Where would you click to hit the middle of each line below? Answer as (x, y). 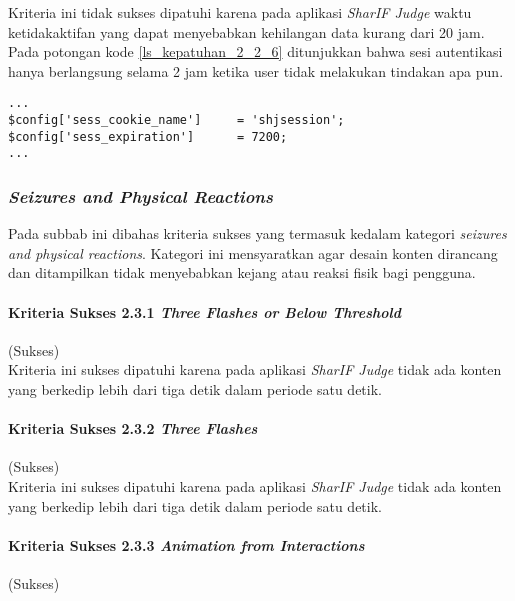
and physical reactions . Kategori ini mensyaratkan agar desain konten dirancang (253, 252)
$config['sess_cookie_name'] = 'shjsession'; (176, 120)
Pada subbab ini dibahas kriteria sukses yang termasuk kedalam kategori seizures (257, 233)
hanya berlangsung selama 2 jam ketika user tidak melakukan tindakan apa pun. (256, 70)
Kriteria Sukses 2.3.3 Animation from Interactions (186, 544)
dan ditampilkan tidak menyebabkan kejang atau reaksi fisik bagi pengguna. (242, 272)
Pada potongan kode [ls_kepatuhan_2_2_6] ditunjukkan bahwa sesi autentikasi (255, 51)
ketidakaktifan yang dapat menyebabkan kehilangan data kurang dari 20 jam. (246, 31)
